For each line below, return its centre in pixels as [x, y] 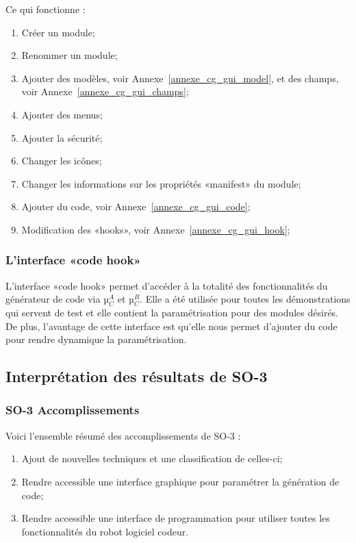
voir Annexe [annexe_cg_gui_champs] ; [105, 91]
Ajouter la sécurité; [62, 137]
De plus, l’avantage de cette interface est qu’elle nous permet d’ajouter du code [171, 326]
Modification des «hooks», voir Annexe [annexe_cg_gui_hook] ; [156, 229]
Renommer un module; [69, 55]
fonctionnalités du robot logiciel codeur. [105, 531]
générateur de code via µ [57, 299]
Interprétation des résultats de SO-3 [137, 376]
